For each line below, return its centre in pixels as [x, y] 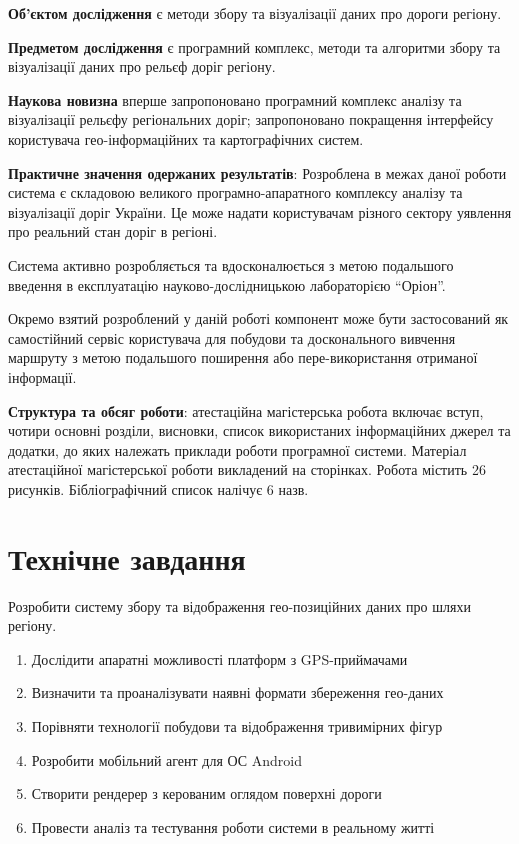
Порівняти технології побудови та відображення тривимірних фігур [237, 725]
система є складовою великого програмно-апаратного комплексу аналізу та [235, 192]
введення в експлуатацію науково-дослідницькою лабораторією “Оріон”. [227, 284]
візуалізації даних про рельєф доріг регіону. [142, 66]
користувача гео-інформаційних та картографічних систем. [186, 138]
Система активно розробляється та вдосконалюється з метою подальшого [231, 264]
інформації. [42, 376]
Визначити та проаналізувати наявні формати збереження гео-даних [237, 692]
